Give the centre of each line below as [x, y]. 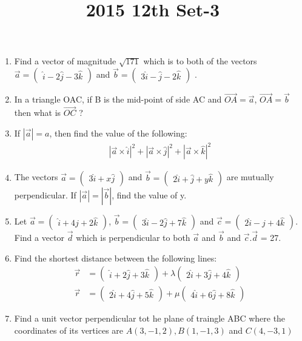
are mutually [250, 177]
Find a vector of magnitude [65, 61]
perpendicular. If [45, 194]
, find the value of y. [149, 194]
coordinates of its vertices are [69, 330]
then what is [38, 113]
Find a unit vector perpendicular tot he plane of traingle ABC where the [150, 318]
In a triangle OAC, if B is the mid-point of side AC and [118, 99]
